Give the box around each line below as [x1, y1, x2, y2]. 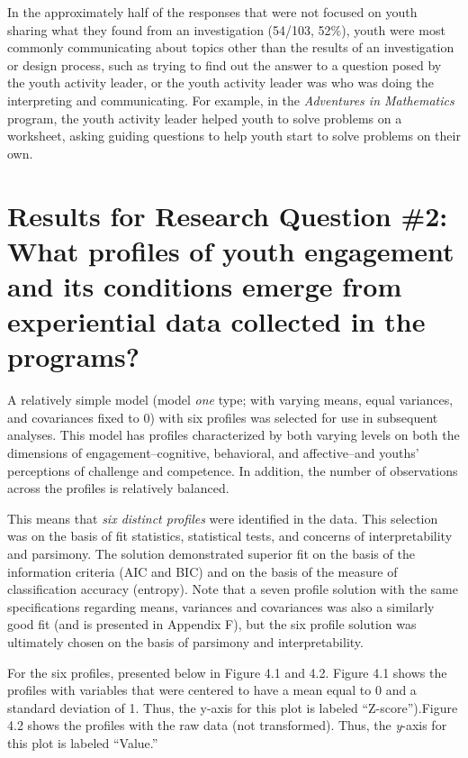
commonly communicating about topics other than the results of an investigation [7, 38, 454, 57]
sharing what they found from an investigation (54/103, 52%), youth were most [7, 20, 445, 39]
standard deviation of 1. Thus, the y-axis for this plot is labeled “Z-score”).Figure [7, 698, 458, 717]
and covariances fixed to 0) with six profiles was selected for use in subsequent [7, 407, 438, 426]
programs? [7, 338, 140, 375]
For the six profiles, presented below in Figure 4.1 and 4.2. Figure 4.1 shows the [7, 662, 447, 681]
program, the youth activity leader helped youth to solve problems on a [7, 108, 402, 127]
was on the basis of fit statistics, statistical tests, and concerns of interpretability [7, 526, 453, 545]
